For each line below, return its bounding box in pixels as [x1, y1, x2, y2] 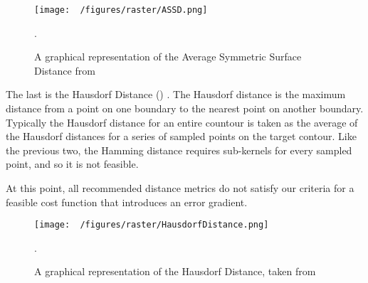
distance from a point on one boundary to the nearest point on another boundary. [6, 101, 364, 116]
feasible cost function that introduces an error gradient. [6, 194, 248, 209]
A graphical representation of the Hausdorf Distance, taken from [34, 264, 316, 279]
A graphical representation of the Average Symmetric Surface [34, 49, 302, 64]
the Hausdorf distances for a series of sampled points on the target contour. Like [6, 129, 357, 144]
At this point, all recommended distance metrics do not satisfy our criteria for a [6, 181, 354, 195]
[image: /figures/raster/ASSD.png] [34, 5, 208, 15]
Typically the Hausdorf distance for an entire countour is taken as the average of [6, 114, 358, 129]
